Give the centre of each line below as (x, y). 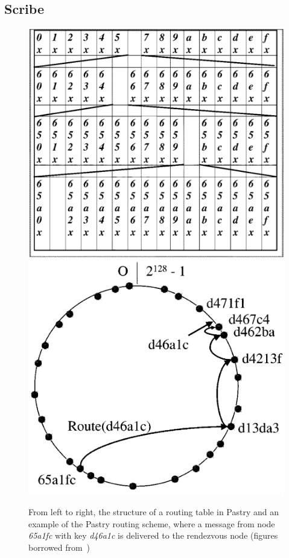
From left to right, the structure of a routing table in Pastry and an (154, 512)
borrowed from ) (59, 547)
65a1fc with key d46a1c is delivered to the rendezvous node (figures (153, 535)
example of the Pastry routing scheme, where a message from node (152, 523)
